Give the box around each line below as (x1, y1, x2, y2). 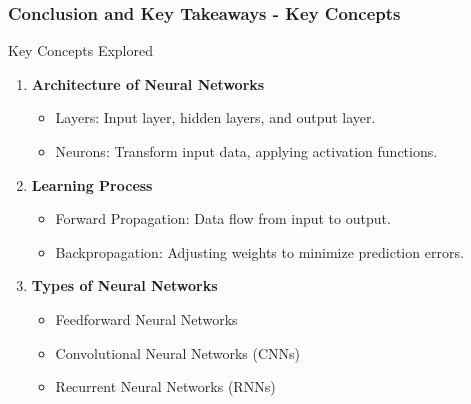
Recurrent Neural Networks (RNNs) (55, 376, 276, 397)
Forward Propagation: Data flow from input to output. (55, 208, 391, 229)
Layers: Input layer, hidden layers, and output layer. (55, 107, 376, 128)
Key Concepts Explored (8, 40, 153, 61)
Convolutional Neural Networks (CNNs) (55, 342, 301, 363)
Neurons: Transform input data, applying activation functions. (55, 141, 438, 161)
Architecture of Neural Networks (31, 73, 265, 94)
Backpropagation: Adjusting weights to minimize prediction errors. (55, 241, 464, 262)
